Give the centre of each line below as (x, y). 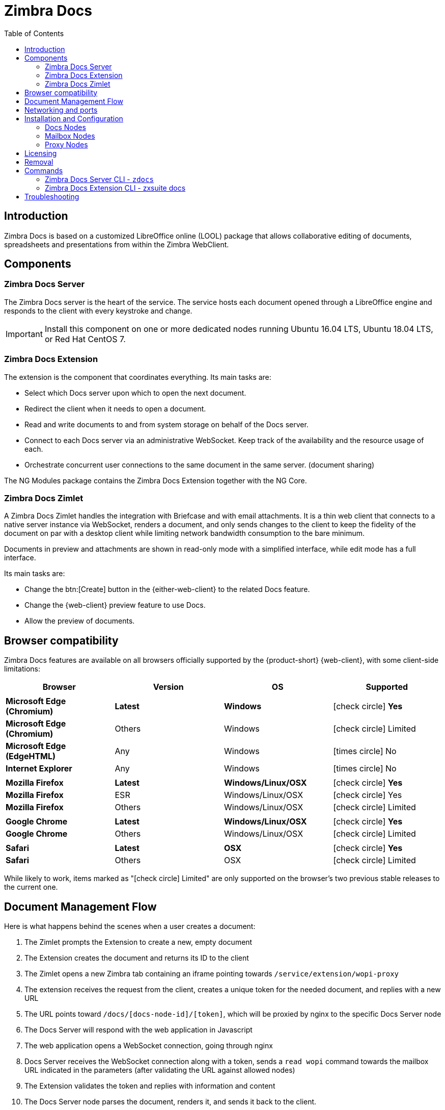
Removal (39, 162)
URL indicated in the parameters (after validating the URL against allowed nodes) (160, 1070)
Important (24, 334)
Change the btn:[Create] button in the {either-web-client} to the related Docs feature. (167, 589)
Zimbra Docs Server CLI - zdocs (99, 179)
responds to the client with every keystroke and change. (98, 311)
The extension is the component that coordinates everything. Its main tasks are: (138, 377)
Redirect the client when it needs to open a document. (115, 408)
